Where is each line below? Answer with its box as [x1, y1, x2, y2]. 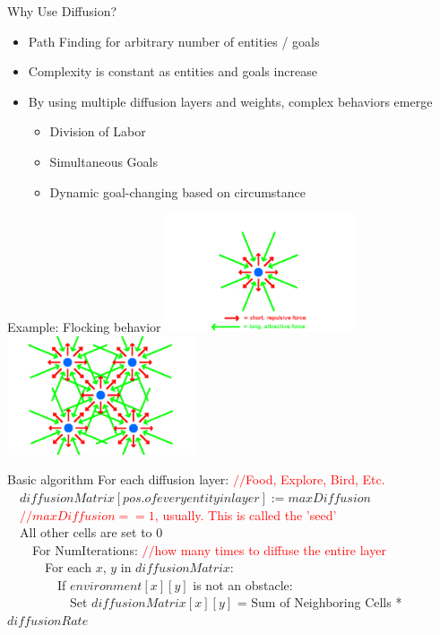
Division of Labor [49, 122, 146, 141]
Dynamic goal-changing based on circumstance [49, 182, 306, 201]
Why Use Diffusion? [7, 2, 117, 20]
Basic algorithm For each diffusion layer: [7, 470, 229, 489]
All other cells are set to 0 [19, 523, 163, 542]
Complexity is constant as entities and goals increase [28, 62, 317, 81]
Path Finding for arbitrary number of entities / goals [28, 31, 320, 50]
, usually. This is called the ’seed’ [154, 505, 337, 524]
